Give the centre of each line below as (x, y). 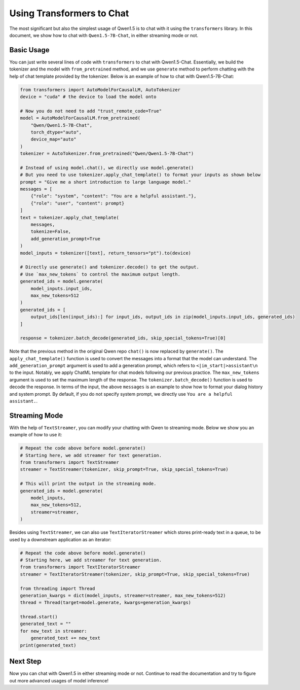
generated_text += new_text (66, 638)
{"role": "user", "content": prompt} (78, 203)
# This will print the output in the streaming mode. (88, 484)
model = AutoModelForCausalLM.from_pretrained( (80, 118)
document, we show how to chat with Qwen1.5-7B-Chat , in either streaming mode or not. (104, 35)
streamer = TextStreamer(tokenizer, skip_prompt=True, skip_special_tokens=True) (124, 470)
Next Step (25, 661)
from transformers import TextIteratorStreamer (80, 567)
